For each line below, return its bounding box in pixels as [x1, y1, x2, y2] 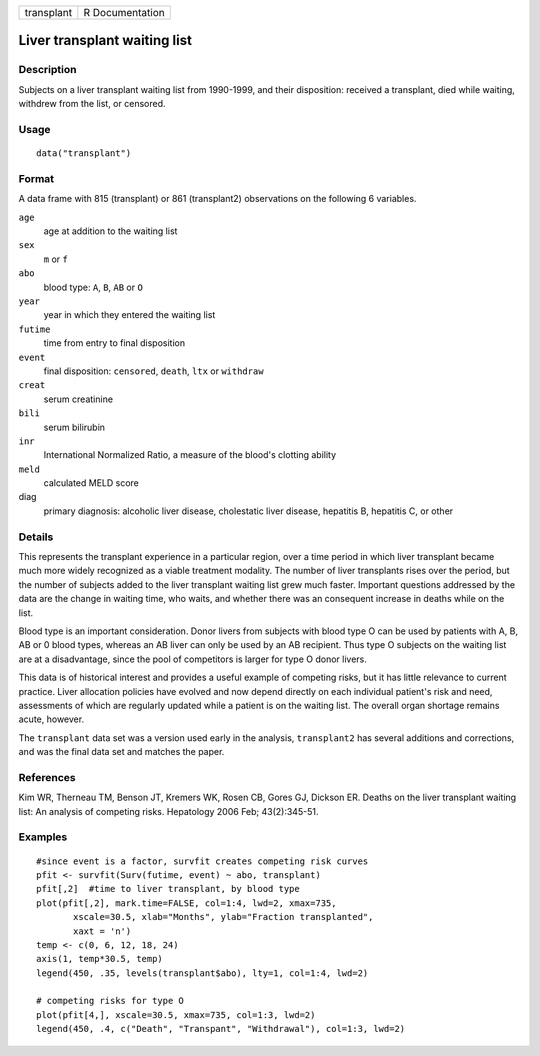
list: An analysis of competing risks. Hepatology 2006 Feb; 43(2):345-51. [18, 805, 319, 817]
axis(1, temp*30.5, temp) [36, 953, 164, 965]
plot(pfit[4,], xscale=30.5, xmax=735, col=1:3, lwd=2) [36, 1009, 316, 1020]
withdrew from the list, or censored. [18, 98, 166, 110]
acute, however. [18, 713, 85, 725]
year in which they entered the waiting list [43, 309, 216, 321]
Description [18, 63, 77, 77]
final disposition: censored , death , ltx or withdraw [43, 365, 264, 377]
